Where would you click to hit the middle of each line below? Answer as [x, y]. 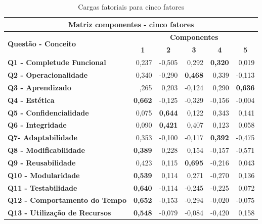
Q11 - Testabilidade [42, 187]
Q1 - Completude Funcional [57, 62]
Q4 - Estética [31, 100]
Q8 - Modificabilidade [46, 150]
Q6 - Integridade [37, 125]
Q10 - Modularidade [44, 175]
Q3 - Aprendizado [39, 87]
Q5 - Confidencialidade [48, 112]
